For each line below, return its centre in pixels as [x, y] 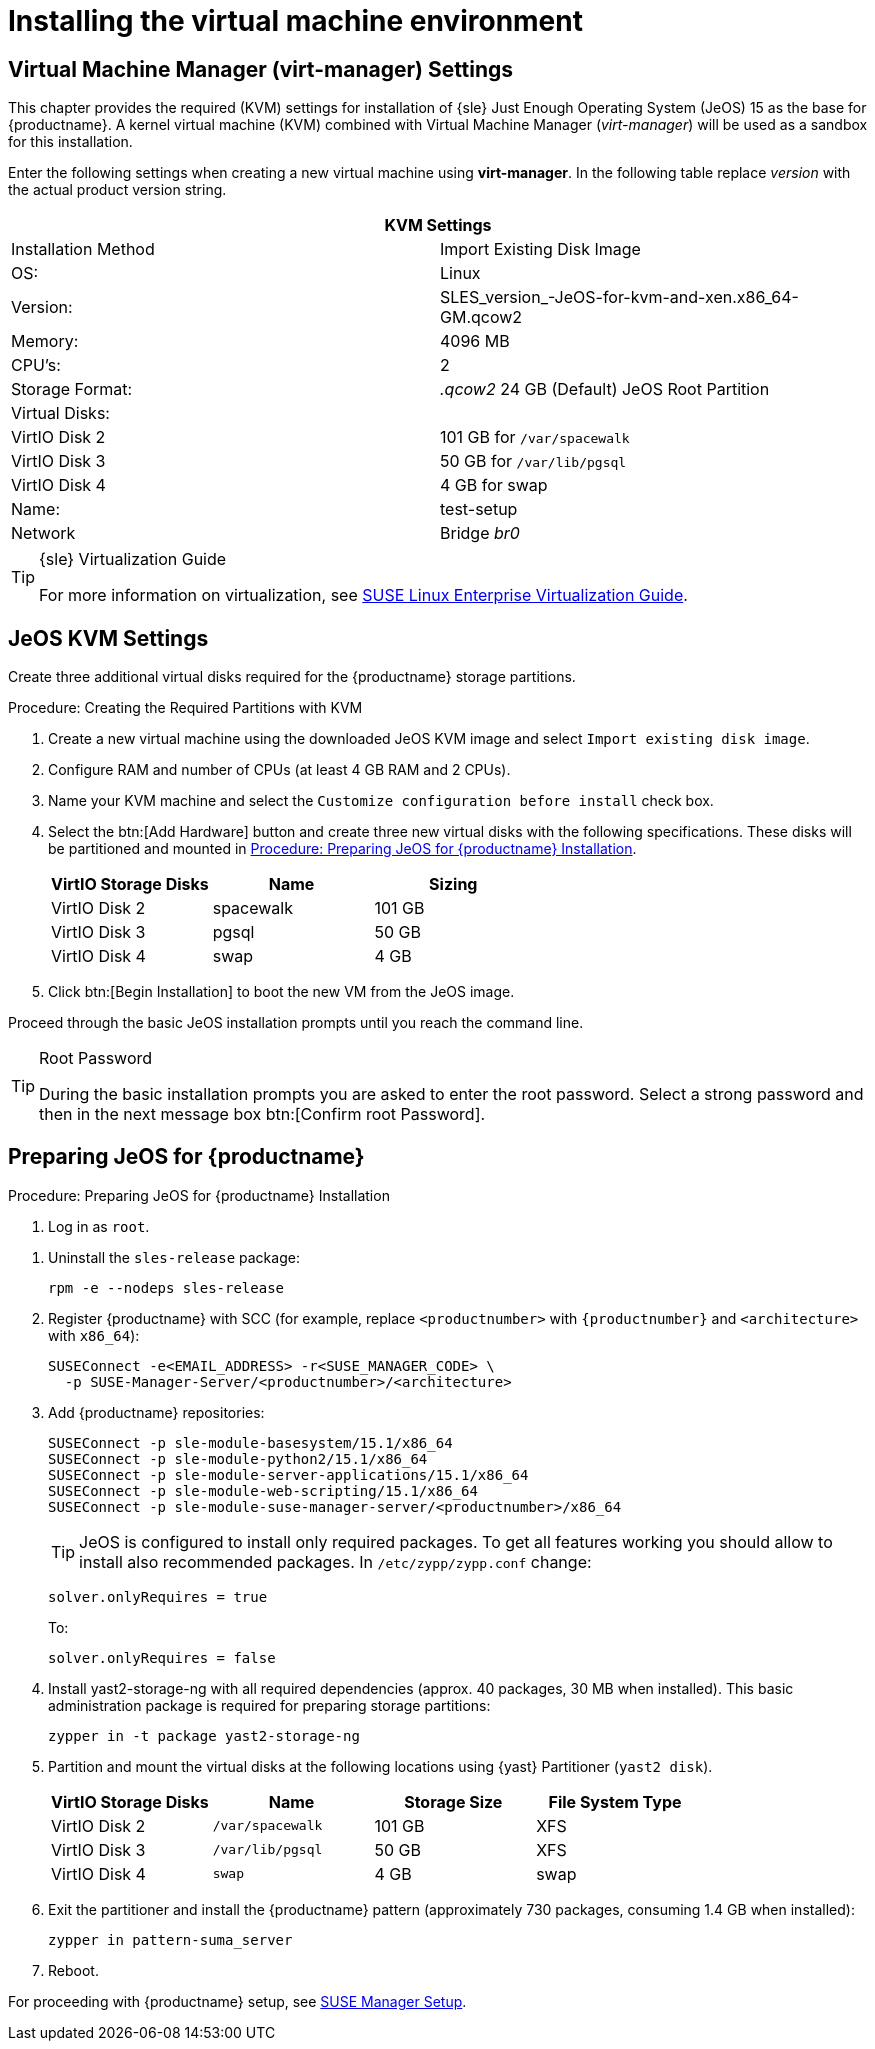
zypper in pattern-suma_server [170, 1939]
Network [43, 533]
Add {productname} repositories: [156, 1412]
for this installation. [70, 142]
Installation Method [83, 249]
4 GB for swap [494, 485]
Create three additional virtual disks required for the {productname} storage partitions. [292, 677]
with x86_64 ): [94, 1335]
